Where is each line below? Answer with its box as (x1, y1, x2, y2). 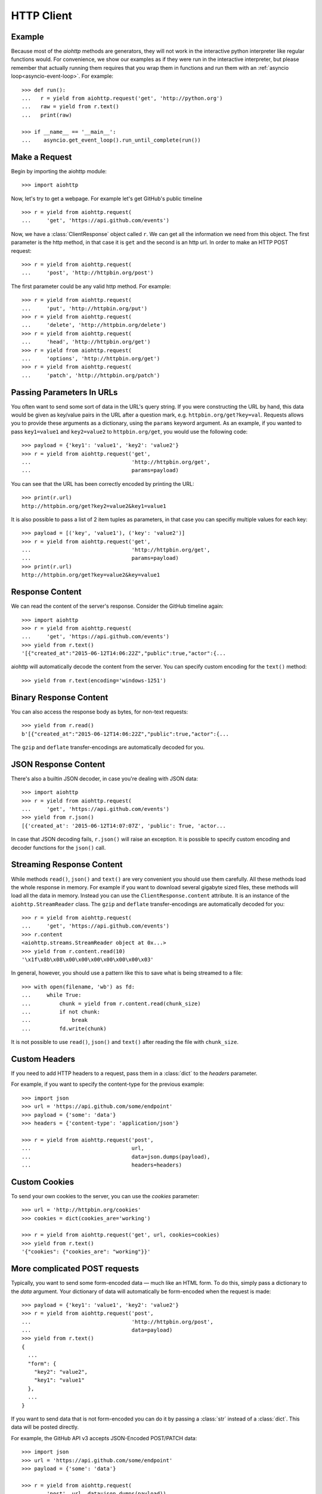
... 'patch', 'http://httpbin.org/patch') (21, 372, 160, 379)
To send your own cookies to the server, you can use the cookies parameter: (11, 1192, 200, 1199)
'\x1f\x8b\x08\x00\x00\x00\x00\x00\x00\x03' (21, 956, 154, 963)
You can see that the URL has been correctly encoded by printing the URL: (11, 480, 194, 487)
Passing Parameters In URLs (11, 387, 118, 397)
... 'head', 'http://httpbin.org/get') (21, 338, 151, 345)
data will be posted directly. (11, 1423, 79, 1431)
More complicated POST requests (11, 1264, 140, 1274)
